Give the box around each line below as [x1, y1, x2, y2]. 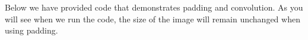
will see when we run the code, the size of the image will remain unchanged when [5, 12, 300, 25]
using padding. [5, 24, 58, 36]
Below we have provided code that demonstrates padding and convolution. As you [5, 1, 303, 13]
